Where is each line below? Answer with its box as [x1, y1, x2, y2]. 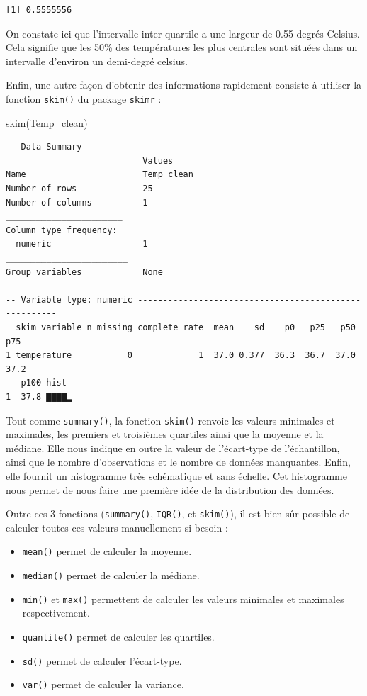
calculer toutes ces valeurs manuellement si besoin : [6, 520, 228, 534]
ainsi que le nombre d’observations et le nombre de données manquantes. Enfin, [6, 454, 351, 469]
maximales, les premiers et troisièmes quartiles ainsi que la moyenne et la [6, 427, 324, 442]
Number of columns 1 [6, 197, 148, 208]
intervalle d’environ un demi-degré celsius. [6, 53, 188, 68]
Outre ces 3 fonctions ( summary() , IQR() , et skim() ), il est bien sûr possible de [6, 506, 350, 521]
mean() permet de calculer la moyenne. [22, 544, 192, 559]
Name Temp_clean [6, 169, 193, 180]
